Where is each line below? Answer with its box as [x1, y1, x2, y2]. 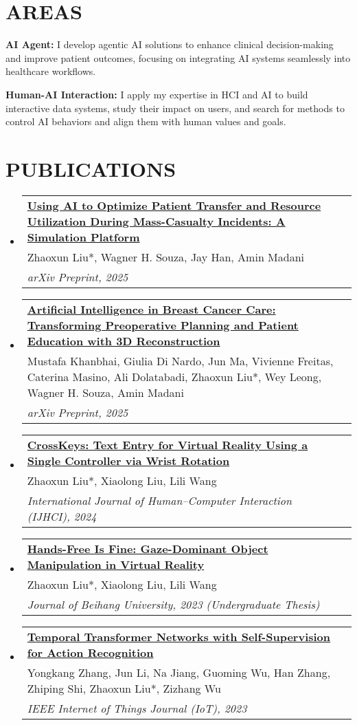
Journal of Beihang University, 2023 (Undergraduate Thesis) [27, 596, 320, 612]
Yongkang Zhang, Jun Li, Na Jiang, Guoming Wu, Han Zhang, [27, 664, 331, 680]
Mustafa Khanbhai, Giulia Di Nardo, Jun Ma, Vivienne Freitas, [27, 352, 334, 369]
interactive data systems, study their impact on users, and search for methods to [5, 100, 345, 115]
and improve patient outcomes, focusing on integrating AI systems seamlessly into [5, 50, 351, 65]
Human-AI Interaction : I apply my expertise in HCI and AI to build [5, 87, 308, 101]
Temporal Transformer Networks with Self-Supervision [27, 628, 331, 645]
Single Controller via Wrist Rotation [27, 452, 230, 468]
